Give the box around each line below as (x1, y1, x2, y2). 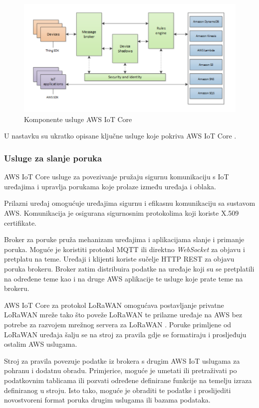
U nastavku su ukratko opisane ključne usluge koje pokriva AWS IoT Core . (4, 131, 237, 141)
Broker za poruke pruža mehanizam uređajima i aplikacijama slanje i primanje (4, 234, 245, 245)
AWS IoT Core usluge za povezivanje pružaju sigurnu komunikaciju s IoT (4, 171, 229, 182)
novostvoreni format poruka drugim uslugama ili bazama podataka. (4, 395, 211, 405)
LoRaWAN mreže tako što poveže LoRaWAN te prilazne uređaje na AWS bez (4, 309, 243, 320)
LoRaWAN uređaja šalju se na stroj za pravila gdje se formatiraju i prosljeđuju (4, 329, 247, 339)
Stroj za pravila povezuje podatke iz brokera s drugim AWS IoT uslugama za (4, 355, 240, 366)
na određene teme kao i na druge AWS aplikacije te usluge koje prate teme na (4, 273, 243, 283)
